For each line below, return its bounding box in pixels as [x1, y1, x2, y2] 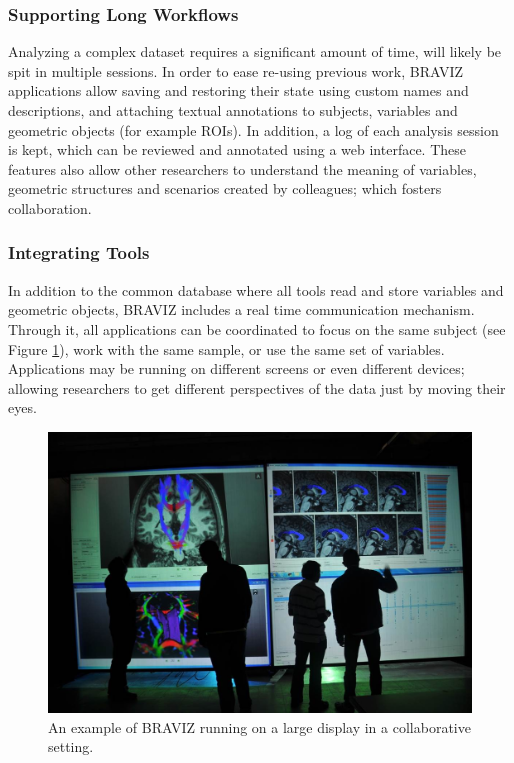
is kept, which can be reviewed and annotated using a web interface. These [8, 139, 466, 160]
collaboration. [8, 197, 92, 218]
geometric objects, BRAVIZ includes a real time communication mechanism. [8, 299, 475, 320]
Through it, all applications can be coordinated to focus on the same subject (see [8, 318, 506, 339]
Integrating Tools [8, 240, 150, 265]
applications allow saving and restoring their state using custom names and [8, 80, 469, 101]
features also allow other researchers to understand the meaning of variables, [8, 158, 477, 179]
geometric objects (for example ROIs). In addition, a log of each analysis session [8, 119, 499, 140]
